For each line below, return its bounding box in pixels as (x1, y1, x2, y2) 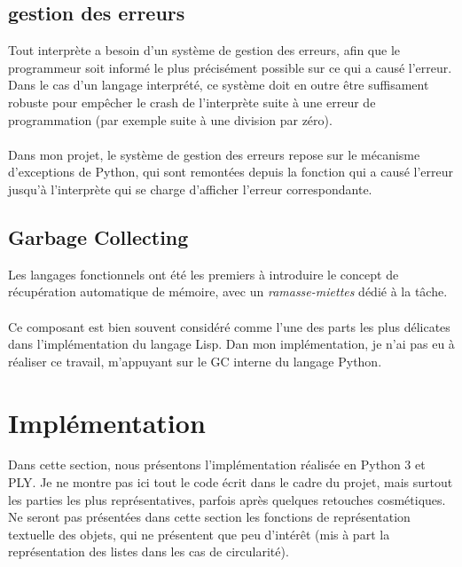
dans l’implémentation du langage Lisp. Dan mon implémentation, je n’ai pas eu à (8, 335, 455, 353)
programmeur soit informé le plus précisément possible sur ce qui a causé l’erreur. (8, 58, 452, 76)
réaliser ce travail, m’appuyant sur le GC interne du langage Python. (8, 351, 382, 370)
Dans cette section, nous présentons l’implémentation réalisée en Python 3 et (8, 455, 426, 474)
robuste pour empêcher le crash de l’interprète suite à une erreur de (8, 92, 376, 111)
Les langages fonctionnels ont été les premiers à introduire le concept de (8, 264, 399, 283)
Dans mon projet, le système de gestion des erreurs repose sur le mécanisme (8, 145, 420, 163)
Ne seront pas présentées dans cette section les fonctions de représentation (8, 508, 411, 526)
